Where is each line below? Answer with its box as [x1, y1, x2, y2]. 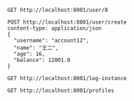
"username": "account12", [13, 37, 90, 44]
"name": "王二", [13, 45, 59, 52]
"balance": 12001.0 [13, 56, 71, 63]
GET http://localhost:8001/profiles [7, 87, 114, 94]
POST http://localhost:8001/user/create [7, 19, 128, 26]
